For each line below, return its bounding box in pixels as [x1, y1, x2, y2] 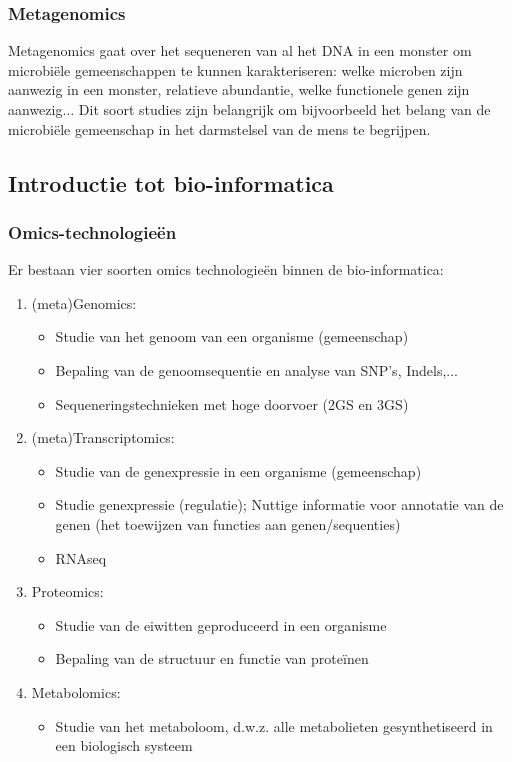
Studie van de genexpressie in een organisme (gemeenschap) [55, 460, 422, 481]
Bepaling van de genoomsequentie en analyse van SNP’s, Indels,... [55, 359, 459, 380]
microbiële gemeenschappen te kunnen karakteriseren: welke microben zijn [8, 59, 463, 80]
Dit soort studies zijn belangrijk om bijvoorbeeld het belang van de [78, 99, 491, 119]
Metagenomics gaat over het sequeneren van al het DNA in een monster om [8, 40, 472, 61]
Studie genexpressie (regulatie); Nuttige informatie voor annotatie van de [55, 494, 504, 515]
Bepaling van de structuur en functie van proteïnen [55, 648, 369, 669]
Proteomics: [31, 581, 104, 602]
